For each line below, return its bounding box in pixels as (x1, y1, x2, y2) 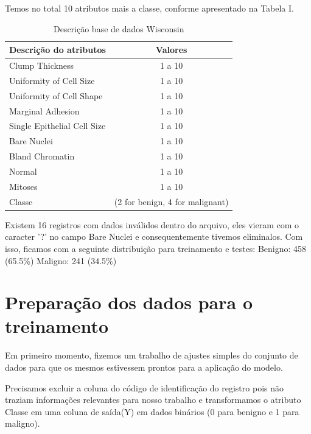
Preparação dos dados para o (5, 290, 253, 315)
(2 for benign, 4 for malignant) (114, 195, 229, 208)
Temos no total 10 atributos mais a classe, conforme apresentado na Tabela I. (5, 2, 294, 14)
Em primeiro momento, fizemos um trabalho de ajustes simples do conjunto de (5, 349, 298, 362)
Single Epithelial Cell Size (9, 119, 106, 132)
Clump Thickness (9, 59, 74, 72)
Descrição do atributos (9, 43, 106, 56)
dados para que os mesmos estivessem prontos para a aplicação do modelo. (5, 361, 283, 373)
